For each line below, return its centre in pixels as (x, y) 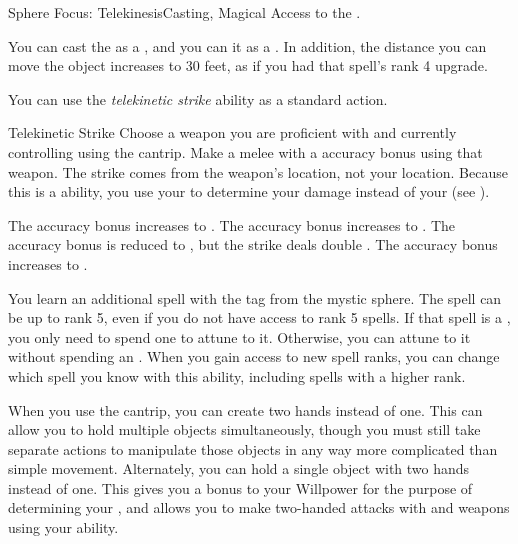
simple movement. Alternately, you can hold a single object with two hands (239, 468)
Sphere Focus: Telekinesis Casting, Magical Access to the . (184, 12)
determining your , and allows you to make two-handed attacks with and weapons (259, 507)
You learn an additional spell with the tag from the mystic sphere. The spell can (255, 297)
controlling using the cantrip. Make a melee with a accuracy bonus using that (245, 151)
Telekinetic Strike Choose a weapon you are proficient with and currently (232, 132)
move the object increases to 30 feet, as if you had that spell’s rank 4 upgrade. (248, 65)
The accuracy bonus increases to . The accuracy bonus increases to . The (231, 224)
